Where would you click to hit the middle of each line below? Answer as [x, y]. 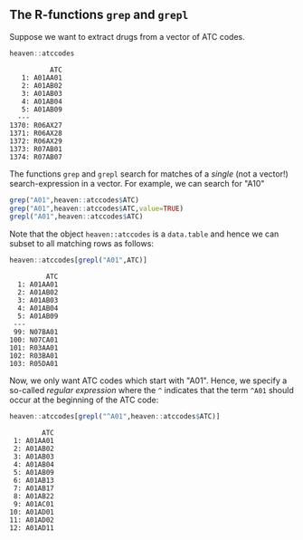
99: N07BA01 [36, 333]
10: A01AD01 [32, 512]
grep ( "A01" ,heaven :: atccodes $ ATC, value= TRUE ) [96, 208]
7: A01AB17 [33, 488]
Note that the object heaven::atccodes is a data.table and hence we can [144, 234]
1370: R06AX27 [36, 125]
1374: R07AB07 [36, 157]
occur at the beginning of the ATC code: [84, 400]
